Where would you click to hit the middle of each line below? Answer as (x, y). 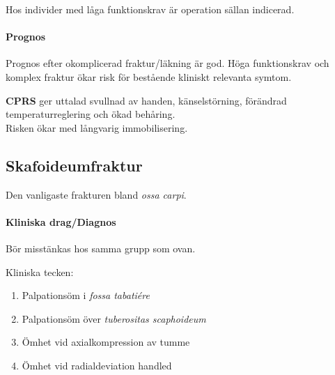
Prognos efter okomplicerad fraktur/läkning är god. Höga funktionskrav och (167, 63)
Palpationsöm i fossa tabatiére (86, 295)
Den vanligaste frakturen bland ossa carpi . (96, 194)
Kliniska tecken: (40, 271)
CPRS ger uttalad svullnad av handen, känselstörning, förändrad (146, 100)
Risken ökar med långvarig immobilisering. (97, 127)
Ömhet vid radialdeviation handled (97, 365)
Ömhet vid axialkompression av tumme (106, 342)
